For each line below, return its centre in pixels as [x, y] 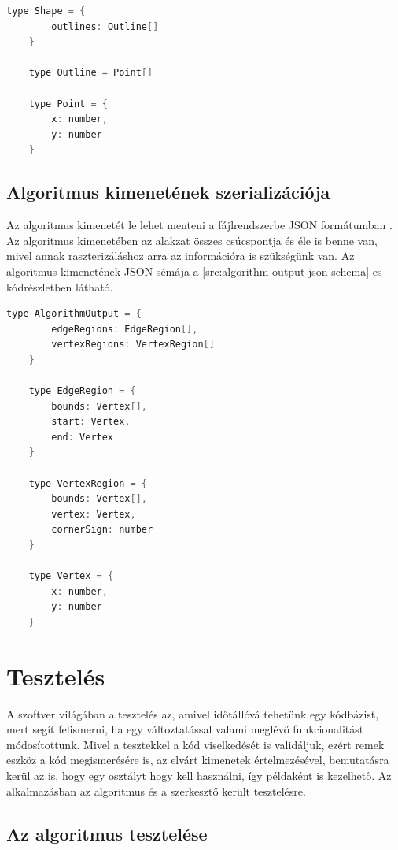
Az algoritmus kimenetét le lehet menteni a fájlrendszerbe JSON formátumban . [199, 225]
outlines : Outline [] [105, 26]
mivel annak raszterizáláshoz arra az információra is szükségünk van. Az [181, 256]
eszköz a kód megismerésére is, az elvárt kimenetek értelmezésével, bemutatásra [198, 760]
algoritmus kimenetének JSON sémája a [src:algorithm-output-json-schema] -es [194, 271]
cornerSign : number [102, 530]
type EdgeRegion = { [82, 391]
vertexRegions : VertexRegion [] [133, 345]
